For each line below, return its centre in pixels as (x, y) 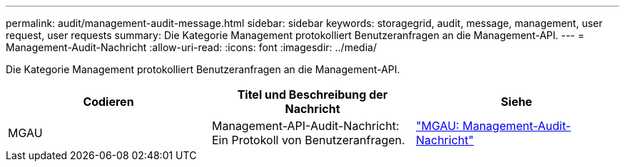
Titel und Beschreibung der (312, 95)
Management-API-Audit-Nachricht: (305, 126)
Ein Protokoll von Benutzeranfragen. (308, 140)
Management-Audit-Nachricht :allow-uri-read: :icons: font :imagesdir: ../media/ (191, 47)
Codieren (108, 102)
